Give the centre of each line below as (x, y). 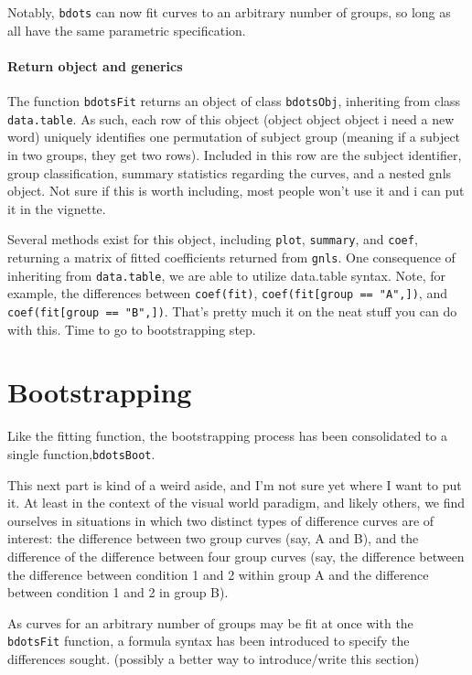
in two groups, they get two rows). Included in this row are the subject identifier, (235, 154)
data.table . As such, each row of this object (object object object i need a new (231, 118)
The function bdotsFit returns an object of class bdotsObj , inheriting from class (234, 101)
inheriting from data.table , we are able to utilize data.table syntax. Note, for (227, 275)
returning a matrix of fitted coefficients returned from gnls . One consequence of (231, 257)
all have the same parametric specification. (127, 30)
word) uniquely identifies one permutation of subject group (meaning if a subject (234, 137)
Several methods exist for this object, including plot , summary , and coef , (213, 239)
